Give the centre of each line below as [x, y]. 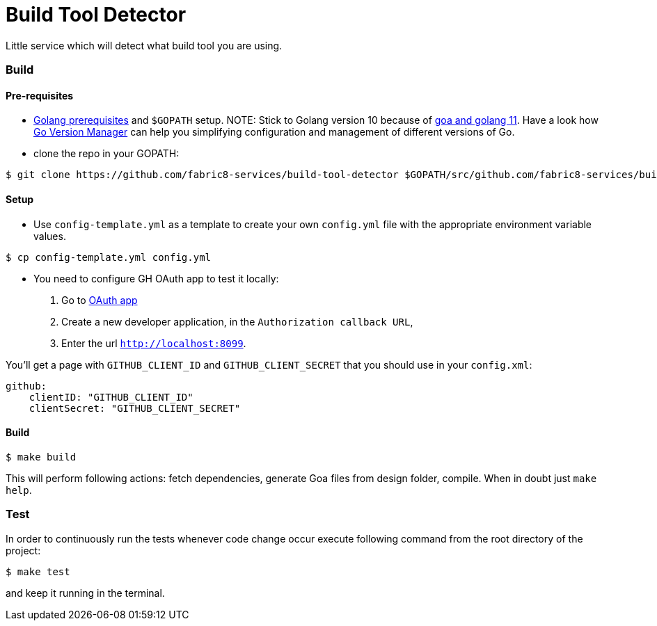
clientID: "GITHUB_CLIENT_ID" [111, 397]
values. [50, 236]
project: [23, 550]
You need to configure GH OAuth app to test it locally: [156, 278]
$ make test [38, 571]
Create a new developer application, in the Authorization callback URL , [237, 321]
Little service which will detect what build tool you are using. [144, 45]
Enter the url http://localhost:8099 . [154, 343]
